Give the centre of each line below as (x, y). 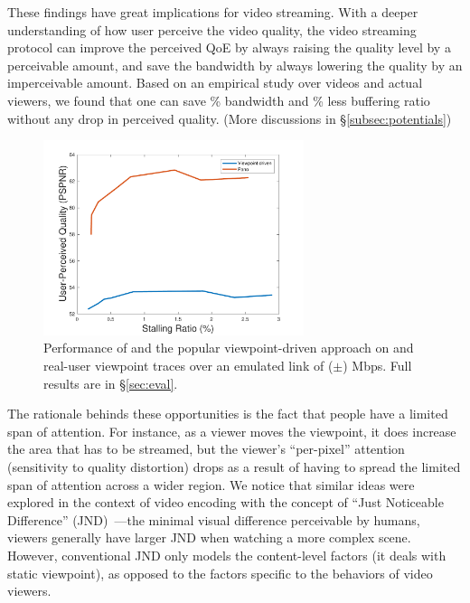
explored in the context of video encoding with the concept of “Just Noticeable (226, 502)
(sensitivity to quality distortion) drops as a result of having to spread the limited (234, 467)
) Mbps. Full (377, 366)
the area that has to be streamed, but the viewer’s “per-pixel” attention (206, 449)
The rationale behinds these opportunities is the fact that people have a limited (228, 414)
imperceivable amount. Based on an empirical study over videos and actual (215, 83)
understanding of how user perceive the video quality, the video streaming (212, 29)
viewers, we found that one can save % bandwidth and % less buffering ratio (219, 100)
